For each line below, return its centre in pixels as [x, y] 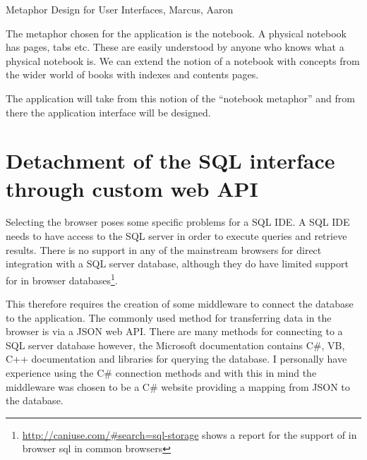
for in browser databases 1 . [62, 279]
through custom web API [132, 188]
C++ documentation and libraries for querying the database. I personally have [176, 359]
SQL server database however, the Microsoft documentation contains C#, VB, [175, 345]
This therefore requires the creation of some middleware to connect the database [180, 304]
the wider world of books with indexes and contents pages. [132, 74]
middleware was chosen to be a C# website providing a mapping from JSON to [178, 386]
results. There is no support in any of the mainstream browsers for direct [164, 249]
